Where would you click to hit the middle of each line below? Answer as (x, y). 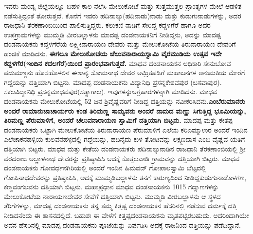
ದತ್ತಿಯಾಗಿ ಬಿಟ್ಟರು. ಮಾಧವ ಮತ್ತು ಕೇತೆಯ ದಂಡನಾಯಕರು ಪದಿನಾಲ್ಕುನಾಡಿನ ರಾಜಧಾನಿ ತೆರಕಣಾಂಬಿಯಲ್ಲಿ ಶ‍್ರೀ (125, 148)
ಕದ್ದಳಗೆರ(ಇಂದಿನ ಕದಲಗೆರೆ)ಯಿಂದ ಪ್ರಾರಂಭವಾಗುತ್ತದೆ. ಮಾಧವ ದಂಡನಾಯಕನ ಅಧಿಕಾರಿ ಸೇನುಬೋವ (117, 63)
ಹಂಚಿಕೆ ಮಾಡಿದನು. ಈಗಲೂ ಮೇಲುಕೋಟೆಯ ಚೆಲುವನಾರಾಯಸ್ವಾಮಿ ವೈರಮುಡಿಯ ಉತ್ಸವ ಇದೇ (113, 53)
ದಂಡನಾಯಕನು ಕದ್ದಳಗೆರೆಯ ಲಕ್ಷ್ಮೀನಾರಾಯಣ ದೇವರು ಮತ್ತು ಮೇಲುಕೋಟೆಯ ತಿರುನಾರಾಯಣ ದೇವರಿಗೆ (120, 44)
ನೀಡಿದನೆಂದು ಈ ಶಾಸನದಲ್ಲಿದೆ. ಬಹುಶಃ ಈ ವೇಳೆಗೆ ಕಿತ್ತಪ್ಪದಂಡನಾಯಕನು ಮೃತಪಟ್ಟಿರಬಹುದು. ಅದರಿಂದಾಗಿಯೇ (126, 215)
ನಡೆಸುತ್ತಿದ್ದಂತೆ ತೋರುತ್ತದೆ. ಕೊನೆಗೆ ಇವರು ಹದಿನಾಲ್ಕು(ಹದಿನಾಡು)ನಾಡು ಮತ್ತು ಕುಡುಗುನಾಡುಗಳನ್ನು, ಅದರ (123, 15)
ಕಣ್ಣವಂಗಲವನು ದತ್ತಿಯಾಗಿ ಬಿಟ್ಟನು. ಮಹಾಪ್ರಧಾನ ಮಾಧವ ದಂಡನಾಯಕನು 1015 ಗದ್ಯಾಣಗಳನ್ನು (111, 187)
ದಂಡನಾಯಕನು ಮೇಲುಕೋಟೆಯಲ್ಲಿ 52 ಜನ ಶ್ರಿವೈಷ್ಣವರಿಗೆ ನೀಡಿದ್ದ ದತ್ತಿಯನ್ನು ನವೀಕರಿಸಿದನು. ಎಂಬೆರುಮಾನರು (125, 101)
